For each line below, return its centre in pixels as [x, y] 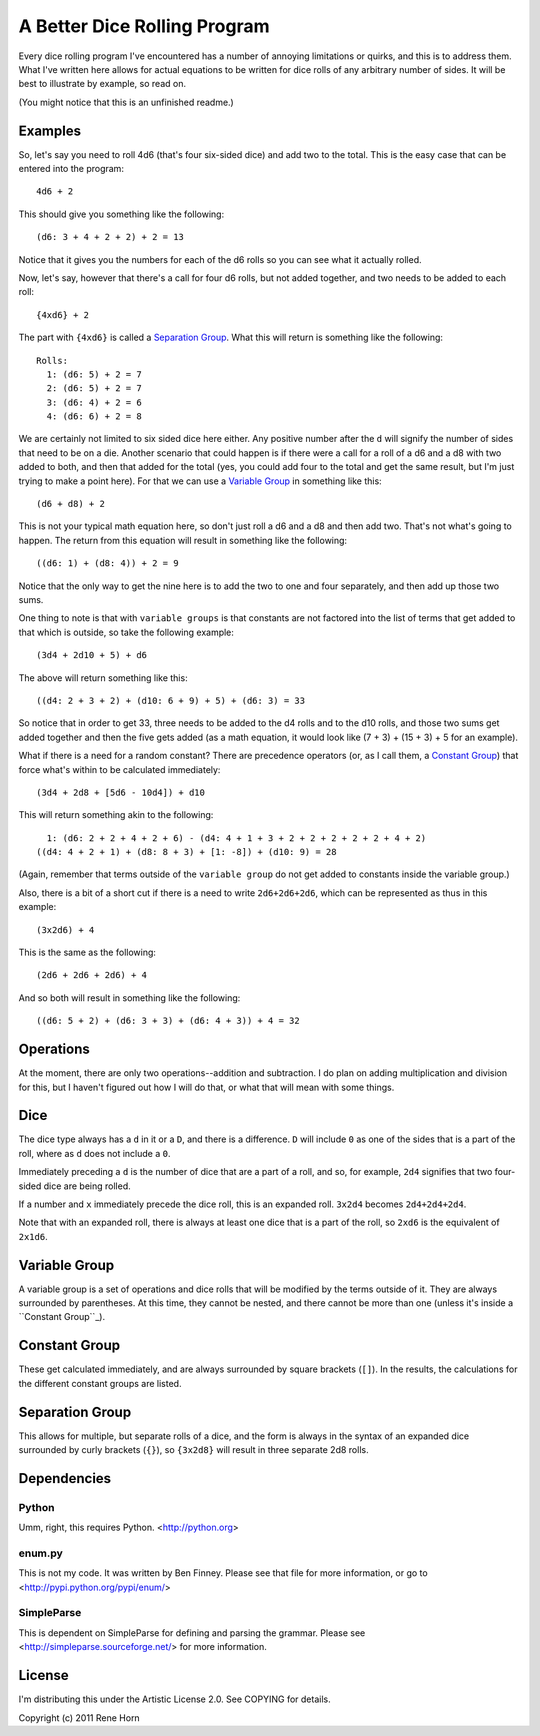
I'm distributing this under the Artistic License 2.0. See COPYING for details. [174, 1699]
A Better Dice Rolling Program [144, 26]
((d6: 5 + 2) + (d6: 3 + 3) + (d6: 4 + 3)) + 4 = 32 [168, 1021]
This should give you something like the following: [121, 214]
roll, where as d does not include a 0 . [94, 1153]
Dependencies [65, 1478]
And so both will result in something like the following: [129, 997]
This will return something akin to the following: [116, 815]
